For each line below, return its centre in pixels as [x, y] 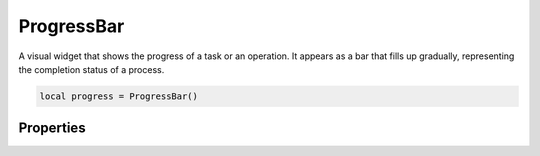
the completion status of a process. [91, 69]
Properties [52, 128]
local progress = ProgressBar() [119, 96]
